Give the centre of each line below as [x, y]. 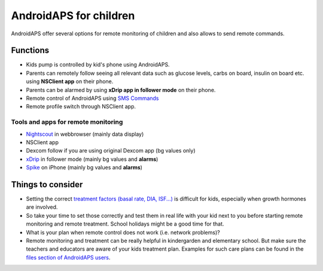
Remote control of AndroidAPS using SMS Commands [92, 98]
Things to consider [47, 185]
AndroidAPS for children [73, 16]
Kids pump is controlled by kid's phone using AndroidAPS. [98, 65]
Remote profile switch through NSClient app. [81, 106]
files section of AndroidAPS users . [68, 257]
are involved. [42, 207]
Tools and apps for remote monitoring [67, 122]
